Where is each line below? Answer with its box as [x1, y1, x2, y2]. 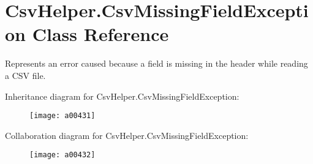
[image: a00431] [29, 111, 96, 121]
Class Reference [32, 21, 169, 47]
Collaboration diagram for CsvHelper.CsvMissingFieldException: [5, 129, 249, 141]
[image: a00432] [29, 151, 96, 160]
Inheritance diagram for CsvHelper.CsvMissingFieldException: [5, 89, 239, 102]
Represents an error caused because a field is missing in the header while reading [5, 57, 308, 70]
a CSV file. [5, 69, 46, 81]
